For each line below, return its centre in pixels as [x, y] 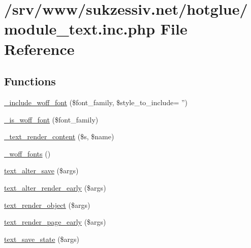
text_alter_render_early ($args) [55, 187]
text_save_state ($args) [42, 239]
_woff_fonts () [27, 153]
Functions [30, 81]
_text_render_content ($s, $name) [59, 136]
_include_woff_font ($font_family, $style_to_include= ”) [96, 102]
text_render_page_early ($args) [55, 222]
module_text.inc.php [80, 29]
